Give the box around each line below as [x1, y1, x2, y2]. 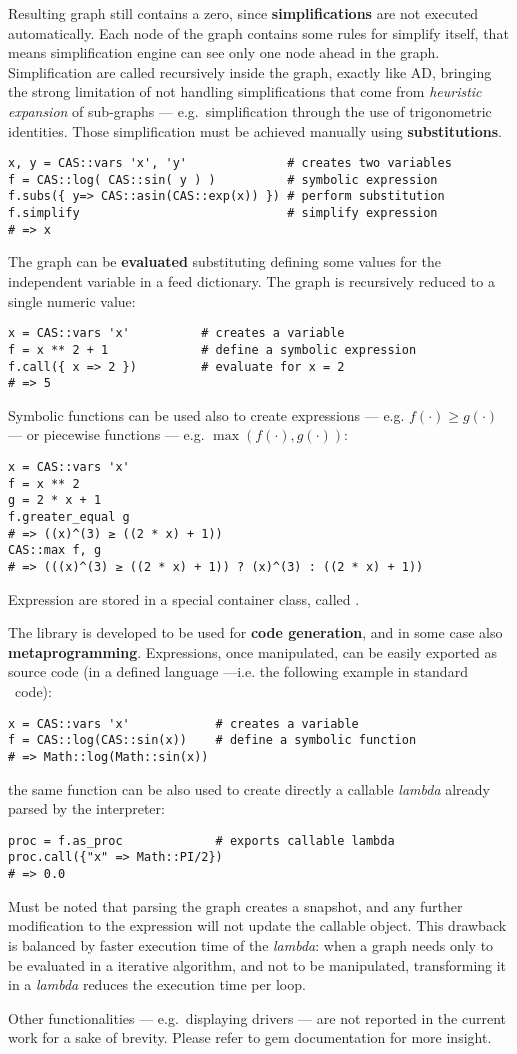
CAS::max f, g [8, 543, 102, 558]
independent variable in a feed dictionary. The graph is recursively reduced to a [8, 271, 495, 292]
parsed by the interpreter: [8, 798, 165, 819]
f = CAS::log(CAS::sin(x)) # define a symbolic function [8, 733, 417, 748]
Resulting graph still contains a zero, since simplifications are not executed [8, 3, 479, 23]
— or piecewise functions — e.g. [8, 424, 205, 445]
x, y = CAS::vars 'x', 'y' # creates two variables [8, 156, 452, 171]
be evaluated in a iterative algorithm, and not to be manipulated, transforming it [8, 954, 507, 975]
